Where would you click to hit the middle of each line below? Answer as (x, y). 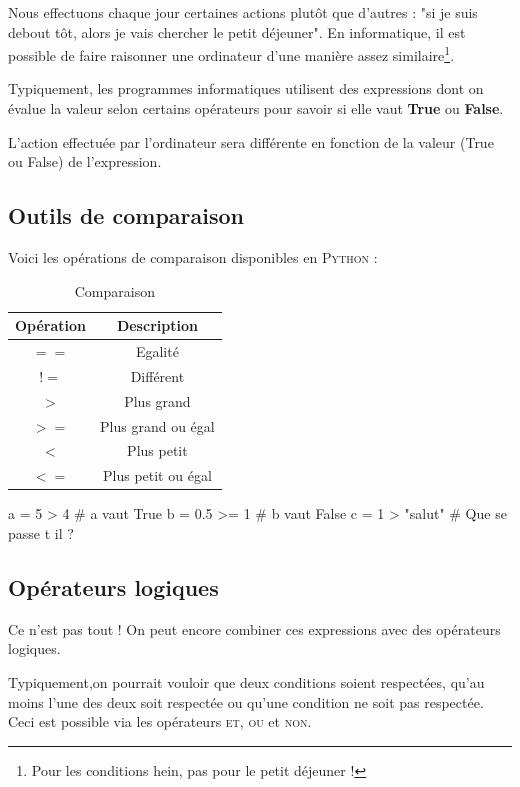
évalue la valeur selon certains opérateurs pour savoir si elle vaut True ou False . (256, 108)
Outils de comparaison (126, 215)
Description (157, 325)
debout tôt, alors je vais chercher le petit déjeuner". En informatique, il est (237, 31)
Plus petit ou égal (157, 475)
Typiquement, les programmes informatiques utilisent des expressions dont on (246, 88)
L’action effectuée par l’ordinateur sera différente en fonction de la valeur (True (251, 141)
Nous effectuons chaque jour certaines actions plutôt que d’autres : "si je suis (243, 12)
